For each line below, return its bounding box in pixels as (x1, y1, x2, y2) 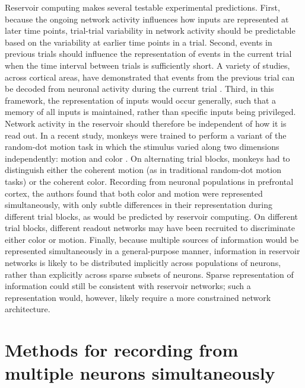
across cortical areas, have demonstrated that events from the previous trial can (5, 70, 295, 83)
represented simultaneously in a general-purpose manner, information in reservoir (5, 245, 300, 257)
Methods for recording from (5, 338, 239, 362)
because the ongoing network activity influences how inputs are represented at (5, 12, 289, 25)
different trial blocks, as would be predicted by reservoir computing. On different (5, 210, 298, 222)
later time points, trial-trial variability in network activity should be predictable (5, 24, 296, 37)
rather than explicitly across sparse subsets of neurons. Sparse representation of (5, 268, 294, 280)
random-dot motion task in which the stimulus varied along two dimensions (5, 140, 279, 153)
